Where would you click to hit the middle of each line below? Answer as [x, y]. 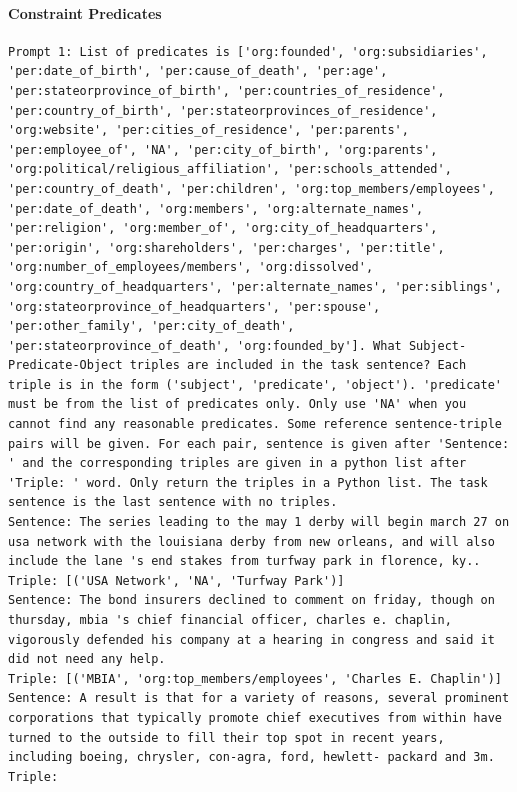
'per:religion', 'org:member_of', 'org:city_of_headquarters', [223, 228]
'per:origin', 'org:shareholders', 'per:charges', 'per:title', [226, 247]
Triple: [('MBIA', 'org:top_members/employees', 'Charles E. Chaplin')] [255, 678]
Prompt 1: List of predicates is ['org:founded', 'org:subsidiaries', [248, 51]
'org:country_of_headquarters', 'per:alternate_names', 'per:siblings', [255, 286]
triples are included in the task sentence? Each [298, 365]
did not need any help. [87, 659]
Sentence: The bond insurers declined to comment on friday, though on [251, 600]
